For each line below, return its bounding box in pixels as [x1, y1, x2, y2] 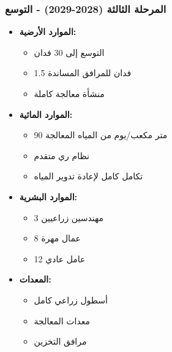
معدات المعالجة [34, 314, 91, 327]
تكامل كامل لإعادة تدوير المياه [34, 170, 143, 182]
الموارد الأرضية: [19, 25, 77, 38]
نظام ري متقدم [34, 149, 89, 162]
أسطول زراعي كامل [34, 293, 108, 306]
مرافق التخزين [34, 335, 87, 348]
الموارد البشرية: [19, 190, 77, 203]
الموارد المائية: [19, 108, 73, 120]
